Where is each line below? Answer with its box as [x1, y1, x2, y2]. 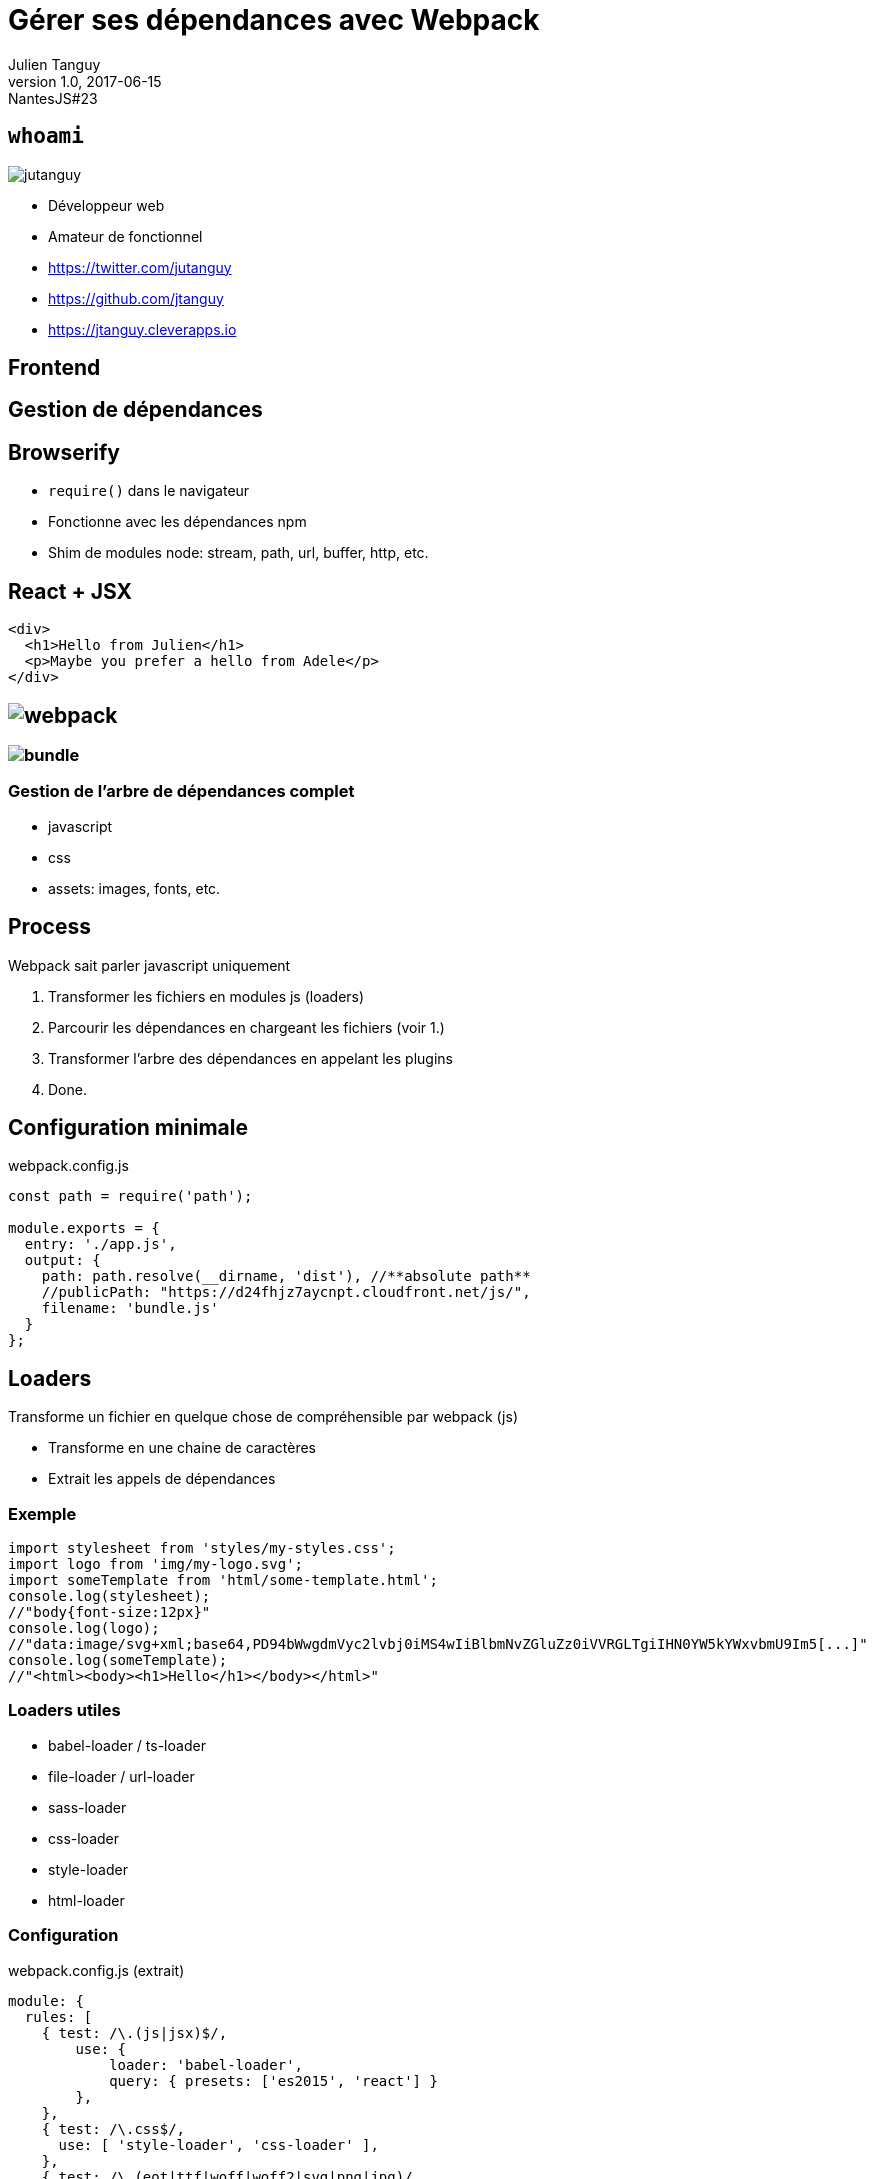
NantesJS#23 [8, 89, 98, 107]
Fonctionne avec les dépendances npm [48, 513, 307, 531]
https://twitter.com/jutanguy [48, 258, 232, 276]
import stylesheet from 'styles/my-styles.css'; [8, 1540, 396, 1556]
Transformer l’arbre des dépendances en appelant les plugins [48, 1049, 453, 1067]
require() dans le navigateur [48, 482, 250, 500]
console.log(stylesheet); [8, 1588, 211, 1604]
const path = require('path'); [8, 1188, 253, 1205]
